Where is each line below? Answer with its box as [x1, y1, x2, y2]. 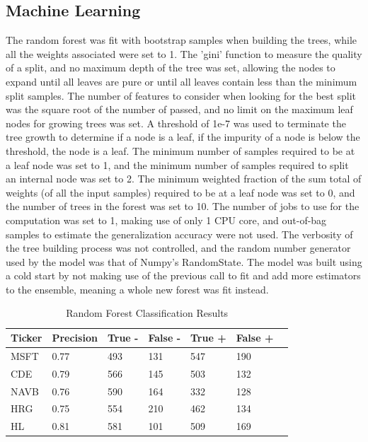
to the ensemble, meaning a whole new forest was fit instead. [6, 281, 269, 296]
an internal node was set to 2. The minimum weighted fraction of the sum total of [6, 171, 362, 186]
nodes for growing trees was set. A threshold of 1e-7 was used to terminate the [6, 115, 346, 130]
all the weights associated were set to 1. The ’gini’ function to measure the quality [6, 46, 362, 61]
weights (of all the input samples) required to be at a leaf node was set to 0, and [6, 185, 355, 199]
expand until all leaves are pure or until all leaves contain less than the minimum [6, 74, 357, 88]
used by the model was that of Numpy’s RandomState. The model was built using [6, 254, 362, 269]
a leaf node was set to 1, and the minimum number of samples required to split [6, 157, 349, 172]
